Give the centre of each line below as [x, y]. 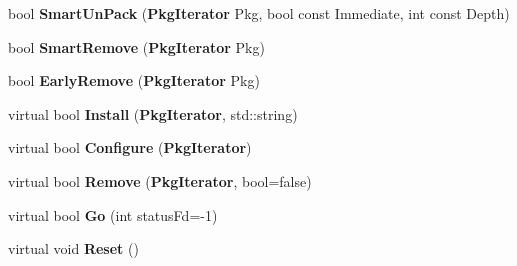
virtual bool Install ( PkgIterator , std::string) [153, 113]
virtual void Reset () [73, 248]
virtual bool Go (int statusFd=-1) [113, 214]
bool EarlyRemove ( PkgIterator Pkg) [134, 80]
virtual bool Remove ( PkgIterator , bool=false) [160, 180]
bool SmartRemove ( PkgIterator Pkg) [136, 46]
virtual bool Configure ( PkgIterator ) [130, 147]
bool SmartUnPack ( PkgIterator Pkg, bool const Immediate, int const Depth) [259, 13]
